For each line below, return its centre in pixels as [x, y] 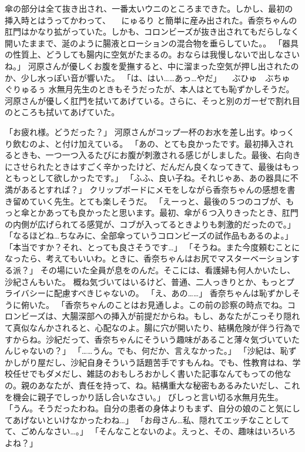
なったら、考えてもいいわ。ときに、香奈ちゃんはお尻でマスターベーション [148, 258]
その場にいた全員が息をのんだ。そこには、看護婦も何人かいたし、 [168, 270]
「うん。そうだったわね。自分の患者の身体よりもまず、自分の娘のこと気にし [152, 408]
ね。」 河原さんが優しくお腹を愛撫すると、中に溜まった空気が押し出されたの [152, 66]
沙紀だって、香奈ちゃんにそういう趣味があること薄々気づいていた [172, 339]
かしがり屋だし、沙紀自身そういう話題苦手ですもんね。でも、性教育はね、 [149, 362]
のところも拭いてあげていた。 [62, 112]
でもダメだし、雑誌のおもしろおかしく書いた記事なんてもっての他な [160, 374]
